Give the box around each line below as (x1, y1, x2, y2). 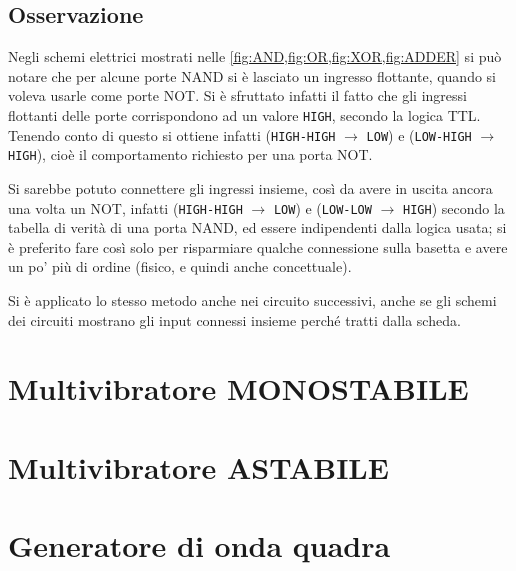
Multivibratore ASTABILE (8, 446, 389, 487)
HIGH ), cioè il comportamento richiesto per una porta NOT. (8, 144, 373, 165)
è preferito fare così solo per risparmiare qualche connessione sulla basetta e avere (8, 236, 508, 257)
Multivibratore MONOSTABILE (8, 368, 469, 409)
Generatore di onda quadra (8, 525, 391, 566)
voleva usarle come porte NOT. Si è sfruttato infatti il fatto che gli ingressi (8, 85, 467, 106)
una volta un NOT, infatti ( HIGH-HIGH (8, 197, 243, 218)
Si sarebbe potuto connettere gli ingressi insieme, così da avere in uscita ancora (8, 177, 493, 198)
